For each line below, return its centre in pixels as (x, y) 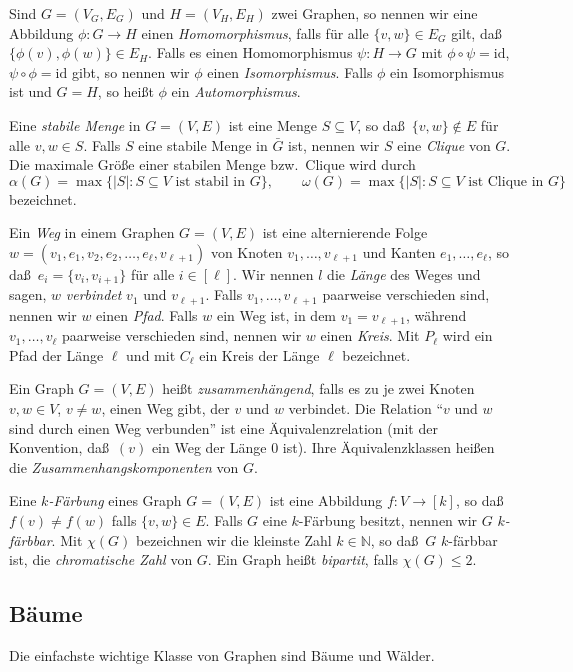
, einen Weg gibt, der (165, 408)
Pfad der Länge (56, 354)
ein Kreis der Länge (259, 354)
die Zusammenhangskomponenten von (124, 466)
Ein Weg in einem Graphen (92, 232)
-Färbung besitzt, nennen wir (388, 520)
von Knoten (246, 251)
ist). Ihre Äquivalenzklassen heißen (388, 447)
